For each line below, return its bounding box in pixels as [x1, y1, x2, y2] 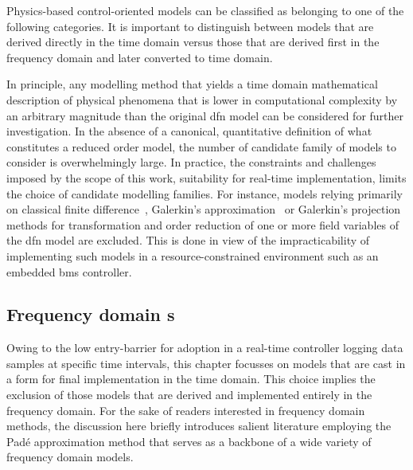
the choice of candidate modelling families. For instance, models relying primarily [6, 185, 403, 202]
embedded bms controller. [6, 263, 132, 280]
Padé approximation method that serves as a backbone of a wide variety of [6, 433, 372, 449]
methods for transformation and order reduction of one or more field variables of [6, 216, 399, 233]
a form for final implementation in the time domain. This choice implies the [6, 370, 376, 387]
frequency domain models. [6, 448, 134, 465]
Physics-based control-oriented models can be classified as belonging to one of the [6, 2, 404, 18]
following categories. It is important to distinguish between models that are [6, 18, 374, 34]
